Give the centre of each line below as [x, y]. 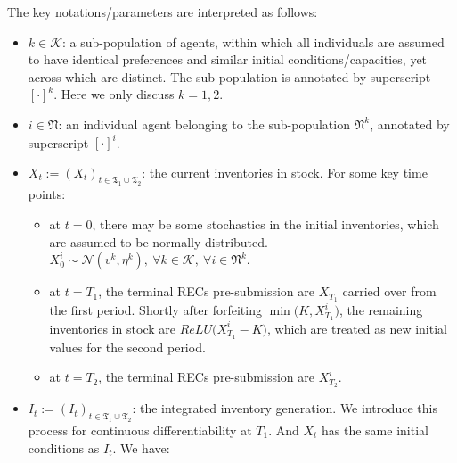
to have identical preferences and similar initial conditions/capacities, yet [228, 59]
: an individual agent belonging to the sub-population [204, 124]
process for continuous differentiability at [140, 430]
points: [47, 194]
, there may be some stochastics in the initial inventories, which [265, 224]
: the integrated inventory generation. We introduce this [285, 408]
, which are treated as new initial [357, 328]
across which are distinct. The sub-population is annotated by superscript [229, 76]
